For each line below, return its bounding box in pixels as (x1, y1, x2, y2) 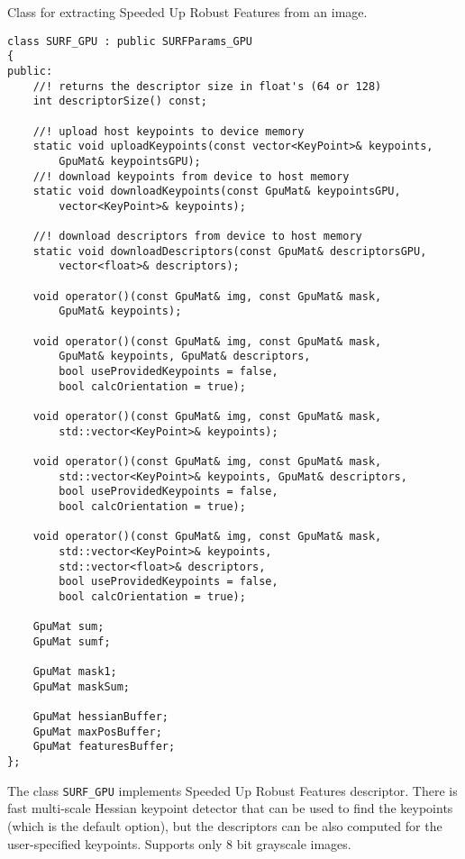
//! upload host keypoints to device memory (32, 124, 305, 138)
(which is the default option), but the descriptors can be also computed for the (7, 817, 442, 835)
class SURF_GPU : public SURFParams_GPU (7, 34, 253, 48)
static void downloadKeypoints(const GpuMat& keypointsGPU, (32, 185, 401, 198)
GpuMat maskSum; (32, 680, 131, 693)
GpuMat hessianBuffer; (32, 710, 169, 724)
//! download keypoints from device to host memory (32, 169, 350, 183)
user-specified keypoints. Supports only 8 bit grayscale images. (7, 834, 351, 853)
